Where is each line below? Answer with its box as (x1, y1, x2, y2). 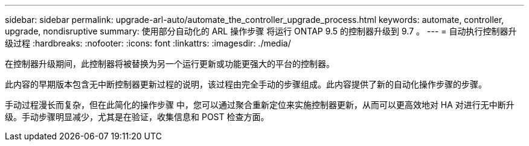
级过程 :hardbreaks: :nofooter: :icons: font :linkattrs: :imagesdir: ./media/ (5, 38, 291, 48)
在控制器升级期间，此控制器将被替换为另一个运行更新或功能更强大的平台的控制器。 (5, 59, 335, 69)
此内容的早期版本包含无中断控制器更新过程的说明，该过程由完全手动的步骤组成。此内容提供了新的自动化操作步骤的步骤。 (5, 79, 487, 89)
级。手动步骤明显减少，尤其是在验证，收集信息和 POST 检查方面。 (5, 112, 269, 122)
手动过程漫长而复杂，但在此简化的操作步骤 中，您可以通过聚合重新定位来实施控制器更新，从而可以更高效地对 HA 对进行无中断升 (5, 100, 515, 110)
